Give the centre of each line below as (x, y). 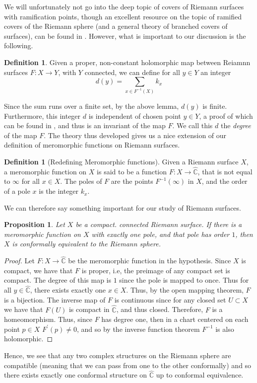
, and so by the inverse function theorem (138, 329)
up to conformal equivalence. (200, 375)
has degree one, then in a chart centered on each (175, 319)
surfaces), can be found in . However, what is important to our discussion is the (125, 36)
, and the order (225, 181)
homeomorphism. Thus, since (48, 319)
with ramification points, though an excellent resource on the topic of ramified (123, 16)
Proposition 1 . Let (34, 224)
